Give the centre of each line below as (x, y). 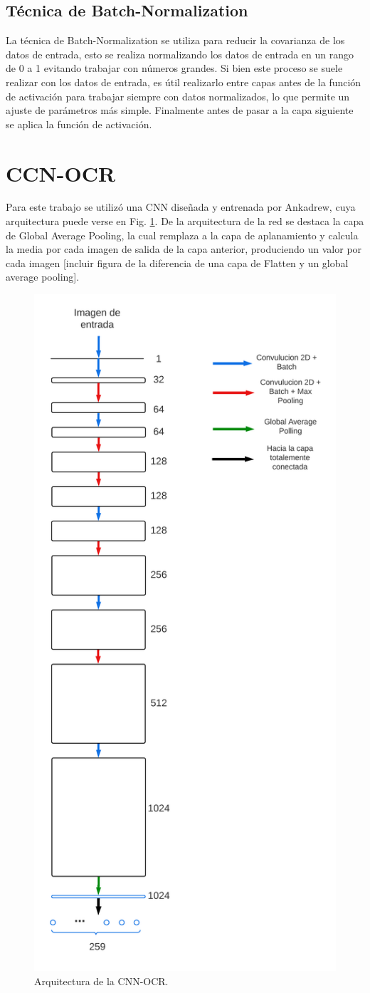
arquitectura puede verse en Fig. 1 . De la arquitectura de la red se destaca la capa (185, 221)
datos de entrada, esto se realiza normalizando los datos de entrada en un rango (180, 54)
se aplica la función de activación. (79, 124)
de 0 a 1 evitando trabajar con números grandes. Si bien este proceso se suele (174, 68)
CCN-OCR (61, 173)
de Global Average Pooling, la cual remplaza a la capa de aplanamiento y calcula (182, 235)
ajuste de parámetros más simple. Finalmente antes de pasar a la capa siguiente (180, 110)
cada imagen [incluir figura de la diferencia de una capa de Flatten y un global (177, 262)
